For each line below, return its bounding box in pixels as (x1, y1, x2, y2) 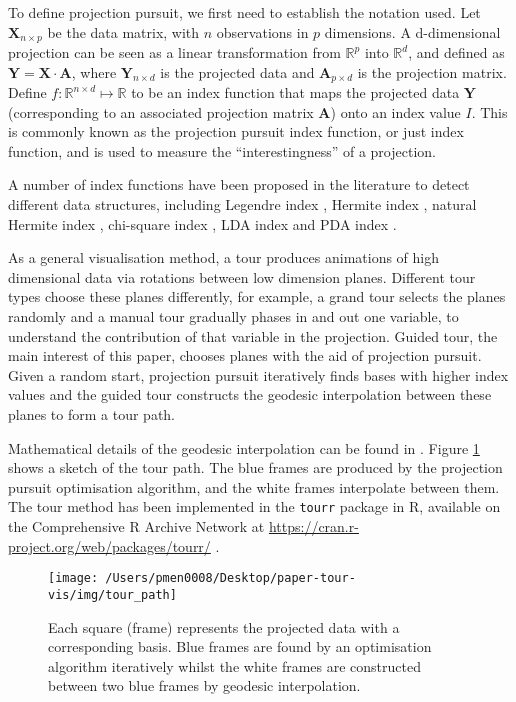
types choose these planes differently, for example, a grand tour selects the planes (8, 286, 506, 307)
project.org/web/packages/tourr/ (8, 535, 211, 556)
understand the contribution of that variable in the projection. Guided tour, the (8, 325, 498, 346)
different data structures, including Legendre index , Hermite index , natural (8, 194, 477, 215)
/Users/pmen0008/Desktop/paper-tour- (105, 571, 356, 586)
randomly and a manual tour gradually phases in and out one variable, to (8, 306, 459, 327)
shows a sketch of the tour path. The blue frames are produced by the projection (8, 457, 503, 478)
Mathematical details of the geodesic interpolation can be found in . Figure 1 (8, 437, 480, 458)
